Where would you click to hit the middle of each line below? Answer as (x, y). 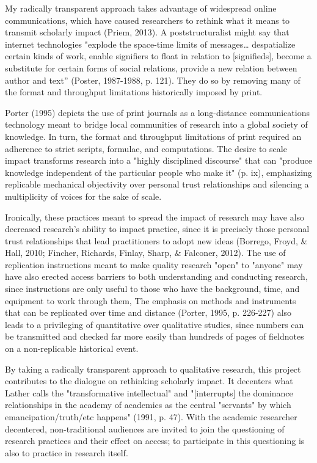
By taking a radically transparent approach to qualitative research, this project (153, 369)
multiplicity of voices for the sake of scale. (83, 196)
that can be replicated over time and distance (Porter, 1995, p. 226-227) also (148, 312)
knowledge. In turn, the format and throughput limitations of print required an (153, 136)
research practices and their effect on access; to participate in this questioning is (155, 441)
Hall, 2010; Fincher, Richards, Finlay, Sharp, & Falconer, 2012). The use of (145, 253)
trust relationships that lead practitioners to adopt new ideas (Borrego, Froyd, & (156, 240)
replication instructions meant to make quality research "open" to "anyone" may (154, 264)
